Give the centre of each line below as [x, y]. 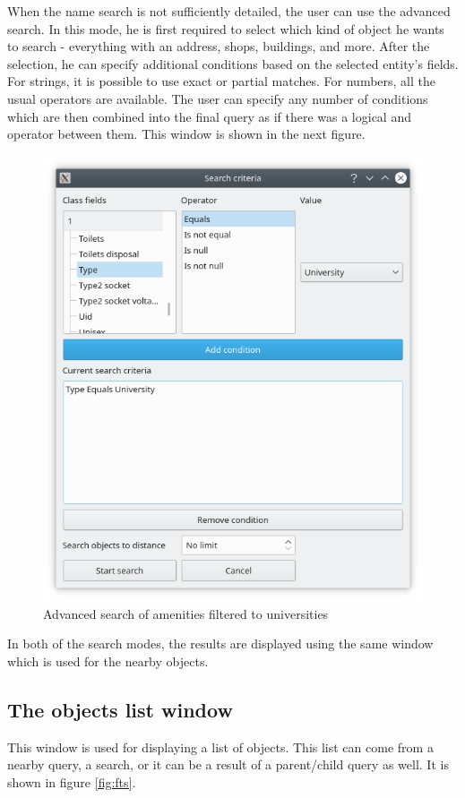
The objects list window [120, 709]
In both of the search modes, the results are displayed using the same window [220, 644]
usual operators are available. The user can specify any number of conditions [218, 98]
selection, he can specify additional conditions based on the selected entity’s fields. [233, 63]
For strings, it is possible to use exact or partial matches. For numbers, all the [222, 81]
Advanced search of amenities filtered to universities [186, 613]
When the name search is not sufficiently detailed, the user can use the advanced [229, 11]
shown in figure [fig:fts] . [72, 781]
